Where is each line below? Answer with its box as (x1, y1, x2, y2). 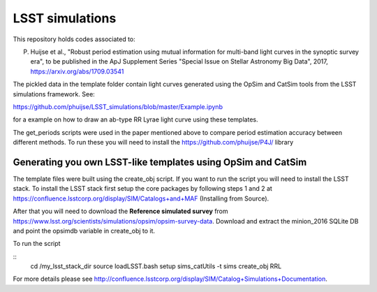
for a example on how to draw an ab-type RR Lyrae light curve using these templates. (13, 115, 258, 124)
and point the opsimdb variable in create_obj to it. (13, 226, 156, 235)
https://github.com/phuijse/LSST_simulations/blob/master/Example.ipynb (13, 102, 223, 111)
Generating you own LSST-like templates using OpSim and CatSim (13, 156, 307, 168)
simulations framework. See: (13, 89, 96, 98)
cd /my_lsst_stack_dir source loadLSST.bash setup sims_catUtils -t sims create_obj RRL (30, 262, 282, 270)
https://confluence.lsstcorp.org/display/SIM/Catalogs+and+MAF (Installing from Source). (13, 194, 269, 203)
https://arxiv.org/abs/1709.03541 (30, 67, 124, 75)
